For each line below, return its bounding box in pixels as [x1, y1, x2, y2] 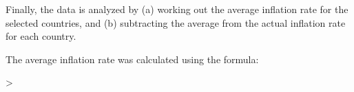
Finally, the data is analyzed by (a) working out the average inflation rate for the [6, 2, 348, 16]
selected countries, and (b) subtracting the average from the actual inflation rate [6, 15, 346, 30]
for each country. [6, 29, 76, 43]
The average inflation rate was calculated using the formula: [6, 51, 259, 66]
